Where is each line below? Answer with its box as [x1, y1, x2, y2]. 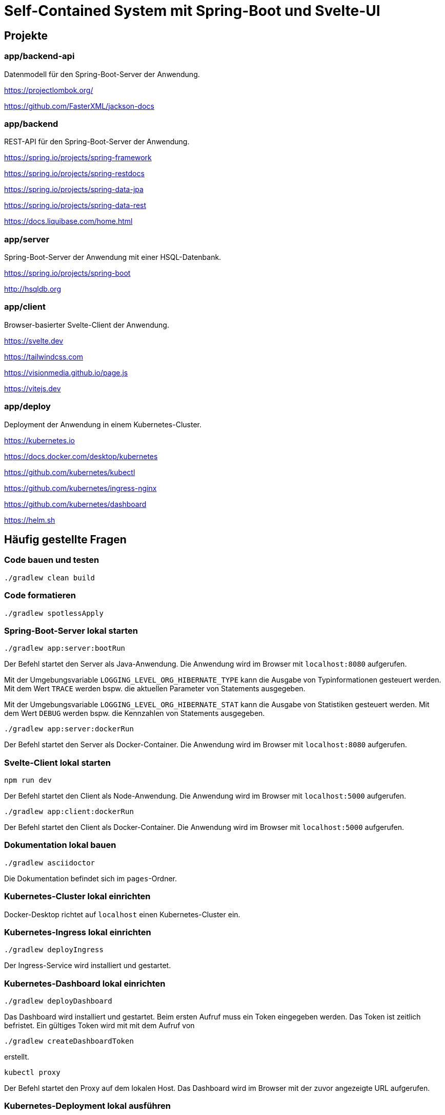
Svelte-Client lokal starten [4, 757, 111, 768]
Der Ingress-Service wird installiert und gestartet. [4, 961, 171, 970]
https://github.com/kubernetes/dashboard [4, 499, 147, 508]
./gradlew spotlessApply [4, 609, 104, 617]
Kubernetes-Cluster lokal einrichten [4, 891, 151, 902]
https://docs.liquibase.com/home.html [4, 217, 133, 226]
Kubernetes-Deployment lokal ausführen [4, 1101, 171, 1111]
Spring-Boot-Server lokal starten [4, 625, 138, 636]
